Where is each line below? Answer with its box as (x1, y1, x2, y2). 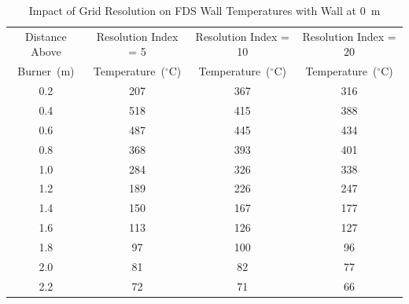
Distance (25, 27, 67, 44)
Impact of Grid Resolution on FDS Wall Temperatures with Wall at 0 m (28, 2, 381, 18)
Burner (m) (17, 63, 75, 79)
